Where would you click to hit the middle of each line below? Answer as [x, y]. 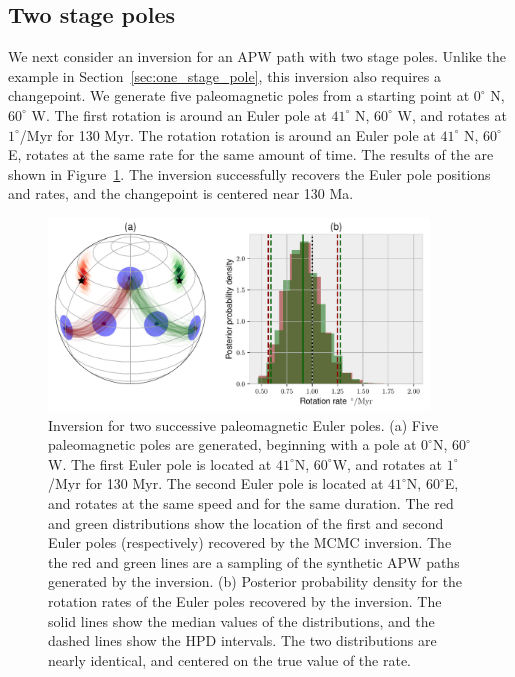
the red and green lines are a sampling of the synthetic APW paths [254, 561]
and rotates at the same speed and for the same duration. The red [251, 502]
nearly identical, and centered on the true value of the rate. [229, 659]
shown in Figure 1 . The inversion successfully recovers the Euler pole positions [249, 173]
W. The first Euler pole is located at [160, 463]
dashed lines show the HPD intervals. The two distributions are [242, 640]
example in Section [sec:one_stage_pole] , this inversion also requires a [225, 75]
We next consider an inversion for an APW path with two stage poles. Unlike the [257, 56]
